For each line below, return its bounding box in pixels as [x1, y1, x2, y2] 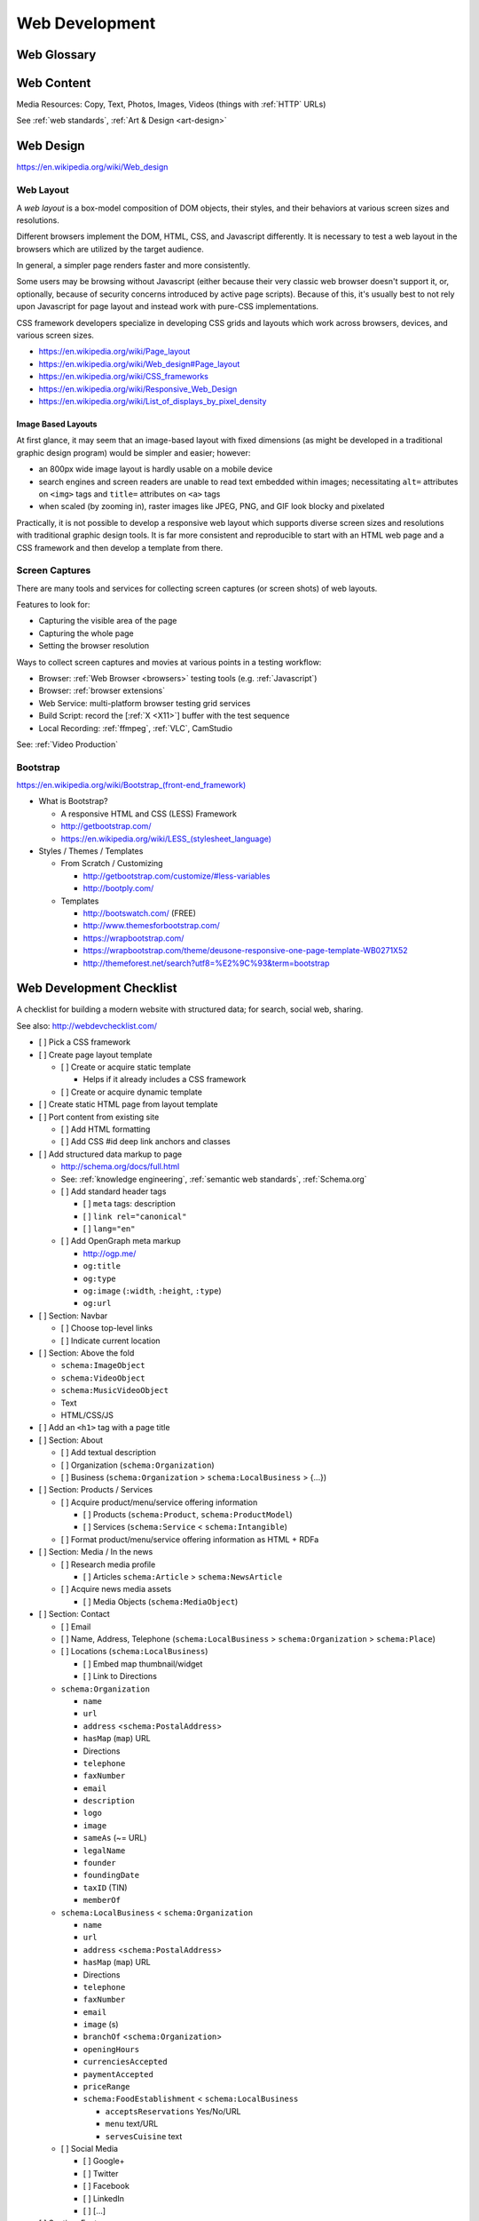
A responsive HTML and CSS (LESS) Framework [60, 808, 237, 819]
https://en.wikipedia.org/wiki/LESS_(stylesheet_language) [60, 833, 272, 844]
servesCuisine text [105, 2130, 183, 2141]
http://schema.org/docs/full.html [60, 1161, 180, 1172]
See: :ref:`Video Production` [16, 738, 119, 750]
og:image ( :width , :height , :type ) [82, 1286, 222, 1296]
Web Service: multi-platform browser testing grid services [38, 697, 251, 708]
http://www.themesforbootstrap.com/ [82, 920, 221, 931]
